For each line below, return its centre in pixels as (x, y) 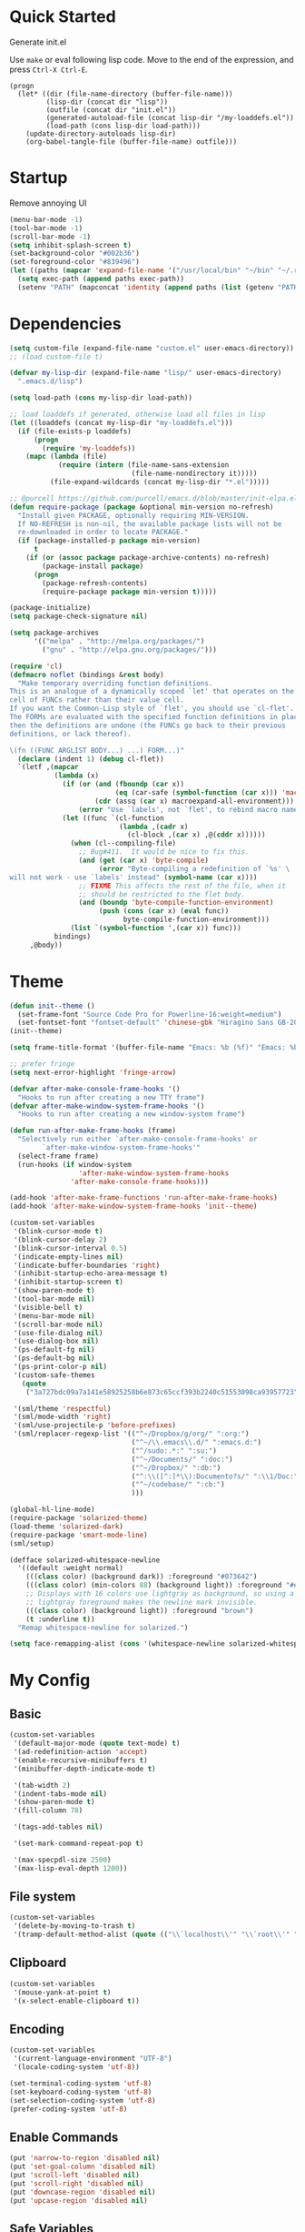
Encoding (37, 2029)
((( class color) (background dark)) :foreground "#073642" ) (142, 1577)
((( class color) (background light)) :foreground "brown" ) (140, 1610)
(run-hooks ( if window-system (74, 1164)
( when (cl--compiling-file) (123, 844)
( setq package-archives (54, 633)
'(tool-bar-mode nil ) (54, 1299)
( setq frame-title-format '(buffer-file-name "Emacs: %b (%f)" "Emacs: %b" (156, 1048)
